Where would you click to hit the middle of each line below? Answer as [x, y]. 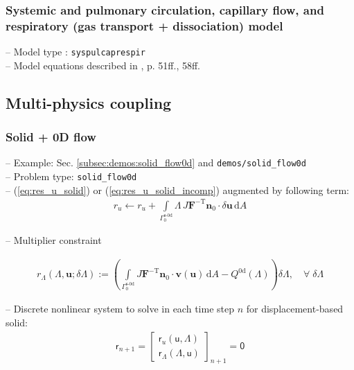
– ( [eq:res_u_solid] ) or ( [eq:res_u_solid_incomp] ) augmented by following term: [177, 190]
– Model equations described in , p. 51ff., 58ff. [103, 65]
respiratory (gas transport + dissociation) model [144, 25]
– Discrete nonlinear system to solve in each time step [120, 309]
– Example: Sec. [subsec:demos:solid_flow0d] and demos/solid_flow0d [156, 162]
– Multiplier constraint [54, 240]
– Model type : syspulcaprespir [76, 52]
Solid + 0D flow [51, 137]
